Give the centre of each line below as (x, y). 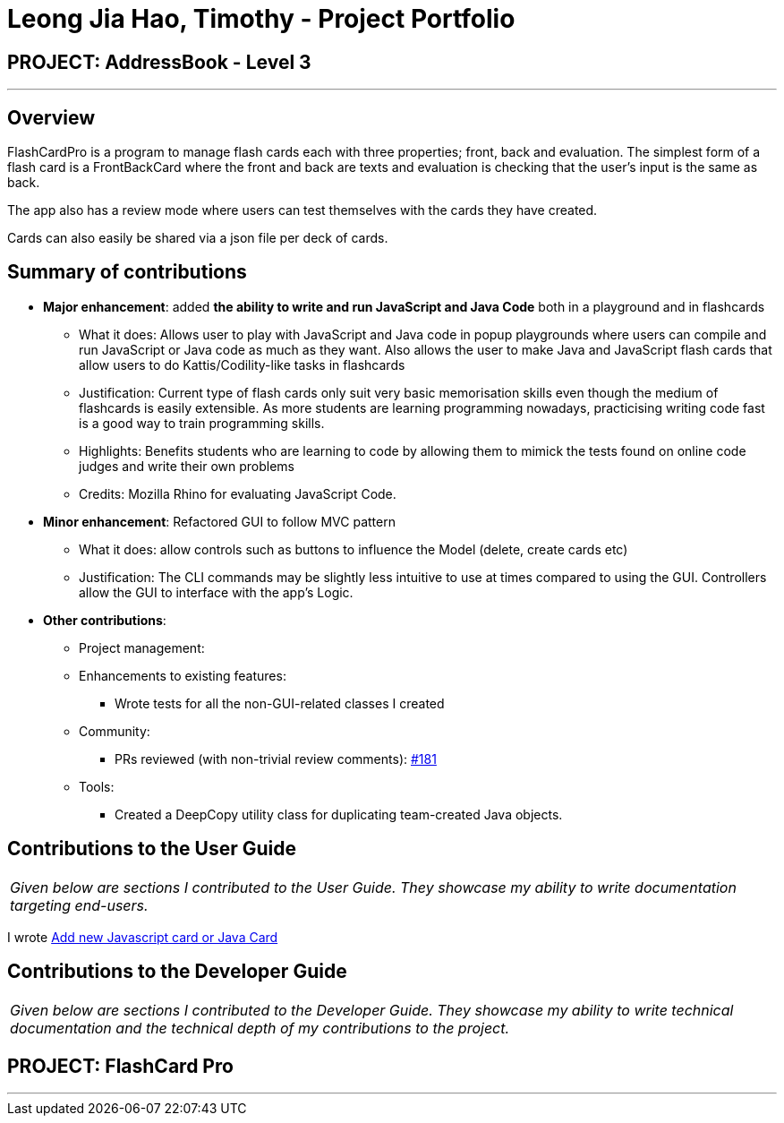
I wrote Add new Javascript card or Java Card (143, 937)
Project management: (142, 647)
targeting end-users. (79, 905)
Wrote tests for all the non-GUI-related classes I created (280, 703)
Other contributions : (105, 620)
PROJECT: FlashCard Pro (120, 1066)
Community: (115, 731)
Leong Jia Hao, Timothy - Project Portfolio (261, 19)
